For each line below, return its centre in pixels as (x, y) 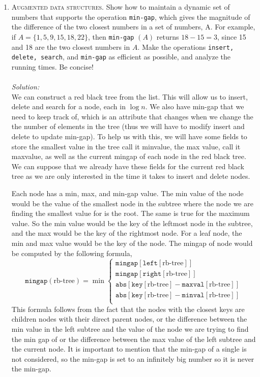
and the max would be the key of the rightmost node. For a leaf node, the (127, 233)
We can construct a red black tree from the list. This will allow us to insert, (129, 96)
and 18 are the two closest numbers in (71, 46)
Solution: (25, 86)
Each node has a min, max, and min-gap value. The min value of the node (127, 193)
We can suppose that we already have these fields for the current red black (128, 166)
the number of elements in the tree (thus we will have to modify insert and (128, 126)
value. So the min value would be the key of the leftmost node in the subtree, (132, 223)
